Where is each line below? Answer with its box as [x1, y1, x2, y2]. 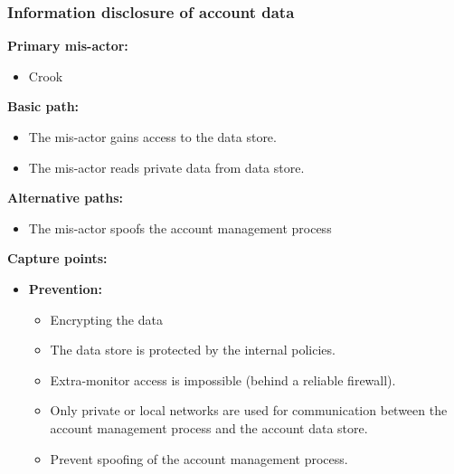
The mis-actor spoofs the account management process [28, 218, 332, 237]
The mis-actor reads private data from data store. [28, 157, 305, 176]
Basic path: [7, 97, 80, 116]
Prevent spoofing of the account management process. [50, 449, 348, 468]
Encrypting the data [50, 309, 163, 328]
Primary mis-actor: [7, 36, 128, 55]
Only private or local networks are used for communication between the [50, 401, 448, 420]
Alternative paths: [7, 188, 123, 207]
